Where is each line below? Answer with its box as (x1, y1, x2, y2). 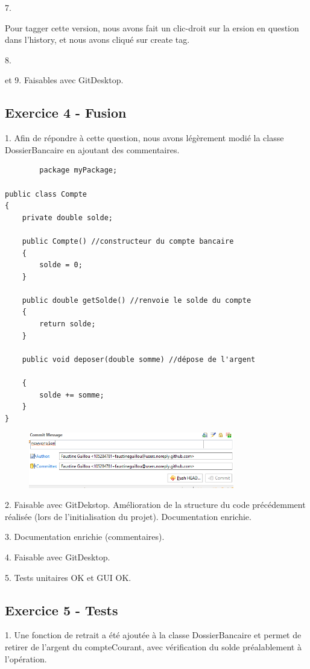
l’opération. (5, 652, 47, 665)
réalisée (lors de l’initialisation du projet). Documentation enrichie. (5, 510, 251, 522)
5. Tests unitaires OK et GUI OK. (5, 571, 131, 583)
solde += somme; (39, 390, 104, 399)
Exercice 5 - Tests (5, 600, 118, 619)
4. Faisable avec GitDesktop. (5, 550, 110, 563)
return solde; (39, 320, 96, 329)
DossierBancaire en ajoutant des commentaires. (5, 143, 180, 156)
